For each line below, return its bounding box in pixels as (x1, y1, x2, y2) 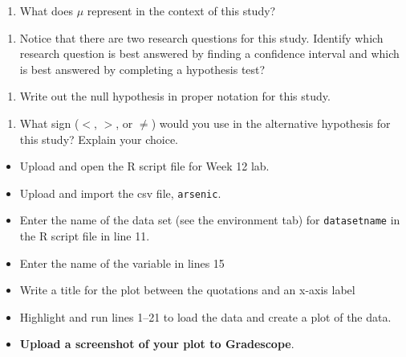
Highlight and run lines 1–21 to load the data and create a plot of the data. (19, 308, 392, 325)
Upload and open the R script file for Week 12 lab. (19, 158, 270, 174)
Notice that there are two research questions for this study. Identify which (19, 29, 384, 46)
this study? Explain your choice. (19, 130, 178, 147)
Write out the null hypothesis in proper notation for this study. (19, 88, 331, 105)
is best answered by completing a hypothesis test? (19, 60, 266, 77)
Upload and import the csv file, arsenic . (19, 184, 221, 201)
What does (19, 2, 73, 18)
